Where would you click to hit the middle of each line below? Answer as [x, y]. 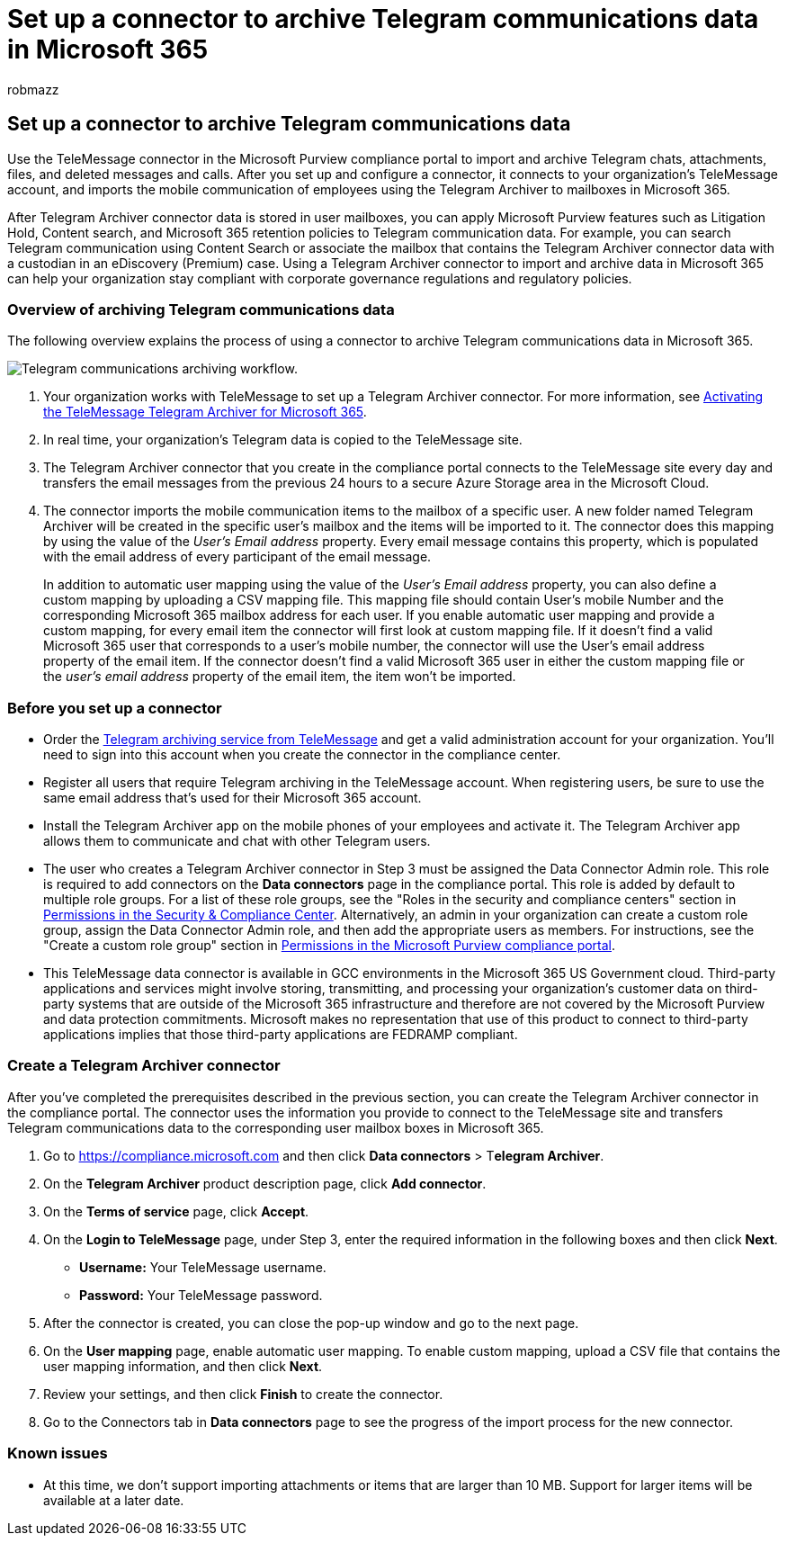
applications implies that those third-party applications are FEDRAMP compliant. [281, 1035]
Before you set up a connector [115, 708]
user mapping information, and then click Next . [183, 1366]
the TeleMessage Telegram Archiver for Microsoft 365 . [205, 412]
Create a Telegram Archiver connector [144, 1066]
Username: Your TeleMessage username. [203, 1267]
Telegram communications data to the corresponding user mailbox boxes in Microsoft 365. [276, 1127]
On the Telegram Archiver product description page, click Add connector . [265, 1183]
